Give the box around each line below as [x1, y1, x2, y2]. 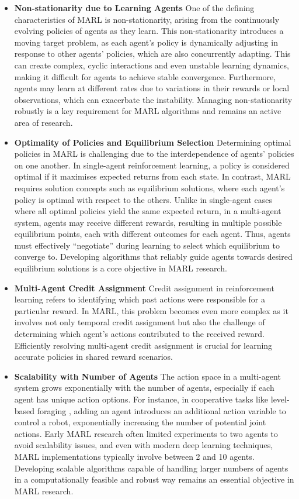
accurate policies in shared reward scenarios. [14, 350, 173, 363]
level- [270, 393, 290, 405]
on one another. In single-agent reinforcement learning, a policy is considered [14, 159, 290, 171]
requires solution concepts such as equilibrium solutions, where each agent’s [14, 181, 285, 194]
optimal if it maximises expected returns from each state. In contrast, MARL [14, 170, 291, 183]
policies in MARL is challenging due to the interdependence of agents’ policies [14, 147, 294, 160]
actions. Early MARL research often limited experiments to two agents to [14, 427, 278, 439]
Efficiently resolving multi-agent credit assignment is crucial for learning [14, 339, 273, 351]
